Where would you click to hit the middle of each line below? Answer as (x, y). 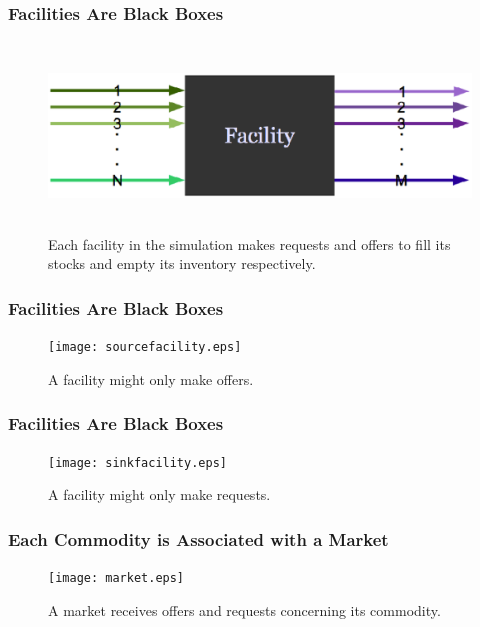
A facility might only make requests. (159, 494)
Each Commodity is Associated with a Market (198, 538)
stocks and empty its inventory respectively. (182, 263)
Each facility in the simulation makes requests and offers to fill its (249, 243)
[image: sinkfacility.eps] (137, 462)
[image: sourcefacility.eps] (145, 347)
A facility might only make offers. (151, 378)
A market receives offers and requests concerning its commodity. (244, 609)
